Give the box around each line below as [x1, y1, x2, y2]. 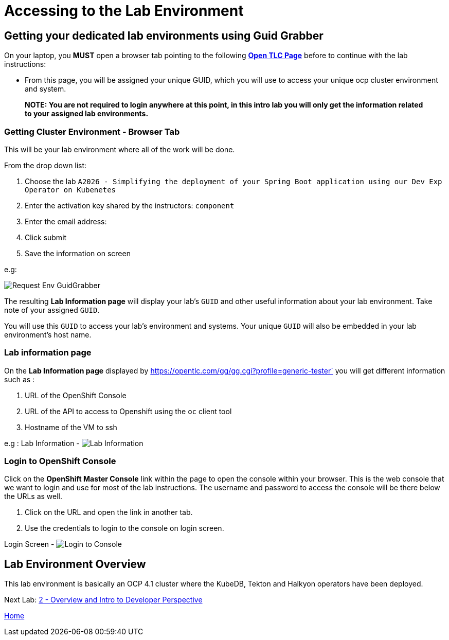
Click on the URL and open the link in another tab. [25, 508, 193, 517]
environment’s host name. [4, 330, 92, 339]
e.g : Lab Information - [4, 438, 80, 448]
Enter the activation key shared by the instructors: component [25, 201, 235, 210]
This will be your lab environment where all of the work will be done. [4, 145, 235, 154]
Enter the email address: [25, 217, 107, 226]
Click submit [25, 233, 67, 242]
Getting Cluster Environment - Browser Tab [4, 126, 180, 137]
